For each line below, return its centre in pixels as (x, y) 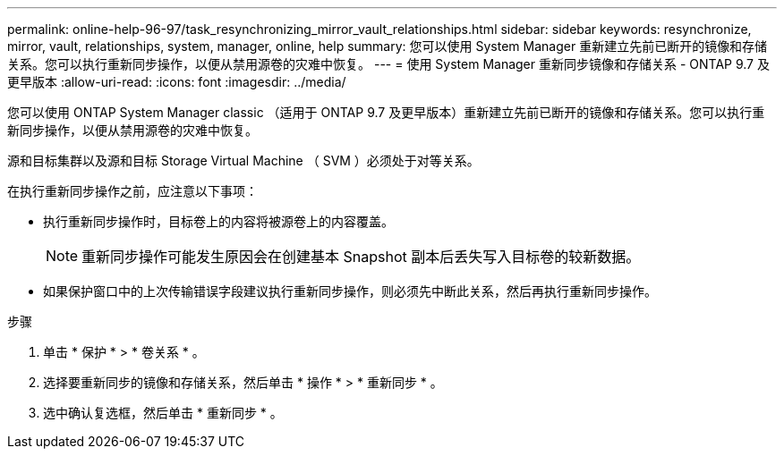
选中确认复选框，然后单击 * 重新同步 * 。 (163, 413)
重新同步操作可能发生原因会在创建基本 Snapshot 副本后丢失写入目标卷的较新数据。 (361, 257)
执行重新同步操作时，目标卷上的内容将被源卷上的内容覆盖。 (218, 221)
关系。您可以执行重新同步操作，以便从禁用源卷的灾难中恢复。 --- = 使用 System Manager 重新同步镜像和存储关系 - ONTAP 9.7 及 (388, 64)
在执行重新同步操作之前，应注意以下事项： (132, 191)
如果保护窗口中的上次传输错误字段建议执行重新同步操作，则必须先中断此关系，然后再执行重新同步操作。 (350, 291)
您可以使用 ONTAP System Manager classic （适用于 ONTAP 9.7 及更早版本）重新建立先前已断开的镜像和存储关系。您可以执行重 (386, 112)
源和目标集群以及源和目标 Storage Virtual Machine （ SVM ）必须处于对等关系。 (243, 160)
